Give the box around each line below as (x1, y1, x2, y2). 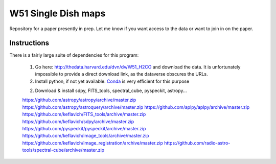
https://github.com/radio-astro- (164, 139, 231, 146)
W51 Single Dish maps (9, 8, 106, 19)
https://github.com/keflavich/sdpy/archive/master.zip (22, 118, 134, 125)
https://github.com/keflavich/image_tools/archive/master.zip (22, 133, 149, 139)
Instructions (9, 39, 50, 48)
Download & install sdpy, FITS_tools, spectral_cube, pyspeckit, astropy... (35, 87, 187, 94)
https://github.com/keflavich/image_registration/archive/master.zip (22, 139, 163, 146)
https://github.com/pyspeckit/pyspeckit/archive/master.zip (22, 125, 146, 131)
